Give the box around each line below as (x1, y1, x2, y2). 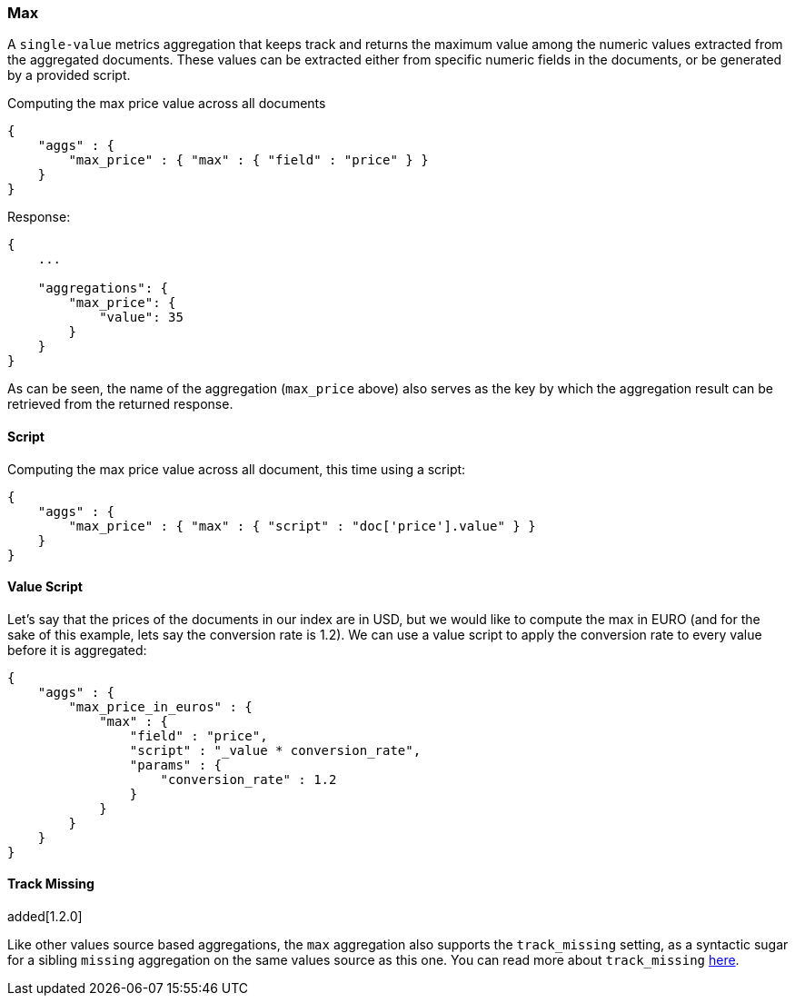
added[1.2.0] (7, 909, 83, 925)
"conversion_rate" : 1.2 (160, 771, 337, 787)
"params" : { (129, 757, 223, 772)
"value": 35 (99, 310, 184, 325)
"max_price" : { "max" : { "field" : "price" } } (68, 153, 429, 168)
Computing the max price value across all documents (7, 95, 326, 112)
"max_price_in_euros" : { (68, 699, 253, 714)
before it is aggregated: (7, 641, 147, 658)
